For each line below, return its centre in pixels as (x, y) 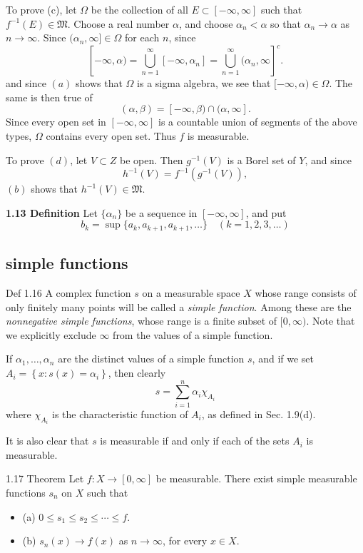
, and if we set (283, 359)
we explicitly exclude (51, 334)
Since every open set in (56, 122)
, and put (266, 212)
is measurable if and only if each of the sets (195, 441)
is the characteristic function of (120, 414)
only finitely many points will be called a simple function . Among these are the (179, 306)
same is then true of (49, 97)
